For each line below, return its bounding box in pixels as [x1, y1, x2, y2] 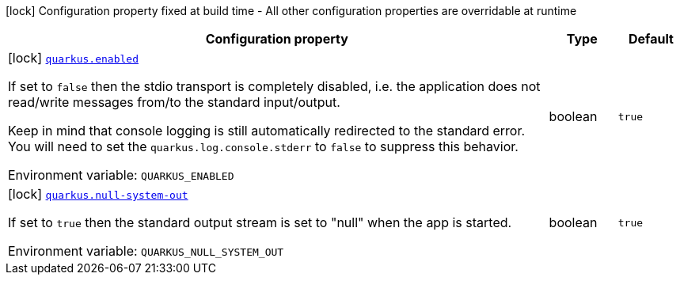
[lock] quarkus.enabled [8, 50, 139, 66]
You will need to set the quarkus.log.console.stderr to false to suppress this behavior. [8, 139, 519, 154]
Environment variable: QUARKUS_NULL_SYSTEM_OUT [8, 243, 284, 259]
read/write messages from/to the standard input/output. [8, 94, 340, 110]
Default [628, 31, 674, 47]
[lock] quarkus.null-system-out [8, 186, 188, 202]
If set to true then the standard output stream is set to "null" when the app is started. [8, 215, 512, 230]
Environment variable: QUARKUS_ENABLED [8, 167, 234, 183]
